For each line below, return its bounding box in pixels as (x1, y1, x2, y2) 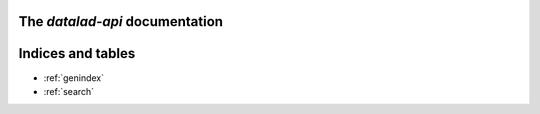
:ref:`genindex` (43, 71, 105, 84)
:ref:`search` (43, 85, 95, 97)
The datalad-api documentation (18, 13, 224, 30)
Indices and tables (18, 45, 136, 62)
